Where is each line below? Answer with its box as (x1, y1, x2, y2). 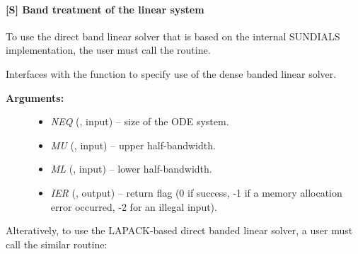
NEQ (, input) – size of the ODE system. (50, 114, 229, 129)
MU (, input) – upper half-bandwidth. (50, 137, 216, 152)
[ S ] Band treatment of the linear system (6, 1, 204, 16)
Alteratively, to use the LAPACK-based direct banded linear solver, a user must (6, 223, 353, 238)
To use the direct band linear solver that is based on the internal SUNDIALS (6, 28, 340, 43)
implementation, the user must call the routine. (6, 42, 211, 57)
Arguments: (6, 90, 64, 105)
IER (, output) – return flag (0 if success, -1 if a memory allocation (50, 185, 342, 200)
